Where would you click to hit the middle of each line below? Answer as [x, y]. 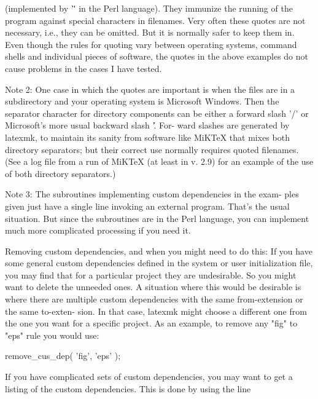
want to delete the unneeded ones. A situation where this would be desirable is [153, 287]
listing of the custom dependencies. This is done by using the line [128, 388]
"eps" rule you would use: [52, 335]
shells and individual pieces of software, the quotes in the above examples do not [157, 56]
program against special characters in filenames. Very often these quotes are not [155, 20]
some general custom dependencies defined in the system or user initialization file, [159, 263]
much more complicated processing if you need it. [98, 230]
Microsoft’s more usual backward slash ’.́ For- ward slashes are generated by [147, 125]
